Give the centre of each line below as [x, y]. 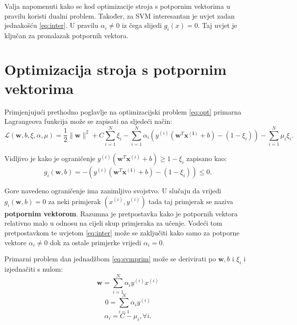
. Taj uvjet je [217, 25]
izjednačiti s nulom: [34, 268]
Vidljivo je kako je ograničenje [50, 158]
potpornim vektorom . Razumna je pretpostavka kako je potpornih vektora [121, 213]
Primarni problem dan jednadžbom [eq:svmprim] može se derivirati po [110, 259]
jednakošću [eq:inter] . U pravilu [51, 25]
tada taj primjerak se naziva [191, 201]
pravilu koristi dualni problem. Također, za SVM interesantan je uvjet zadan [120, 15]
